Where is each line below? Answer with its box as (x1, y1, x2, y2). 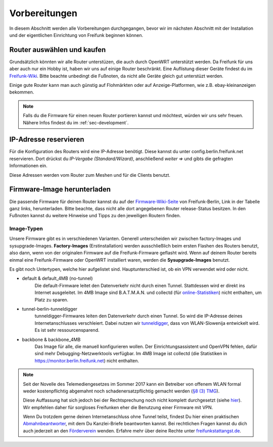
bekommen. (9, 89, 34, 95)
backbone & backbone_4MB (22, 336, 81, 342)
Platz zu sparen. (34, 296, 68, 303)
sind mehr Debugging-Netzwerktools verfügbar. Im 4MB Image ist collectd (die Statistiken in (34, 351, 227, 357)
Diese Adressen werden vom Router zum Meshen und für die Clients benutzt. (9, 172, 170, 178)
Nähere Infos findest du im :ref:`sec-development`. (23, 119, 129, 126)
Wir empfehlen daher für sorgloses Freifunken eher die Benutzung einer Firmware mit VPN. (23, 404, 213, 410)
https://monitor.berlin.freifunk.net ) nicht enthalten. (34, 358, 139, 364)
